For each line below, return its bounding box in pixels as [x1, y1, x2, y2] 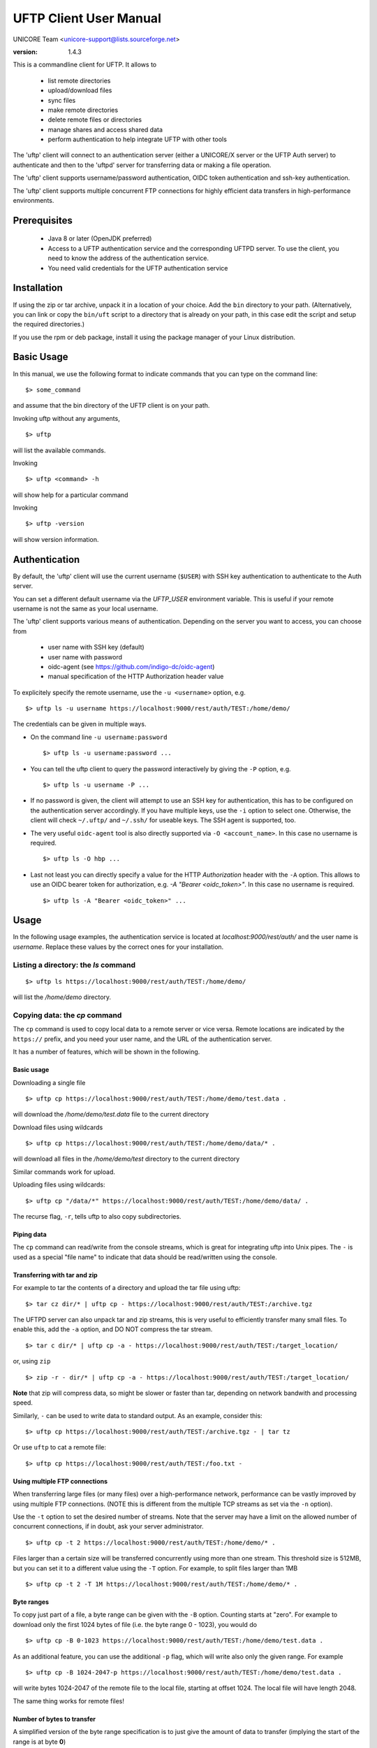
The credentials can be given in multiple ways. [13, 720, 147, 729]
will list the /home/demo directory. [13, 993, 112, 1001]
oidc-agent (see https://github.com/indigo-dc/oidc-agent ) [47, 662, 215, 671]
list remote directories [47, 76, 111, 85]
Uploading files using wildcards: [13, 1180, 105, 1189]
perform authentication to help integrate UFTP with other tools [47, 135, 227, 143]
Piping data [13, 1231, 47, 1239]
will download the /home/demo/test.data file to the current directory [13, 1110, 209, 1119]
